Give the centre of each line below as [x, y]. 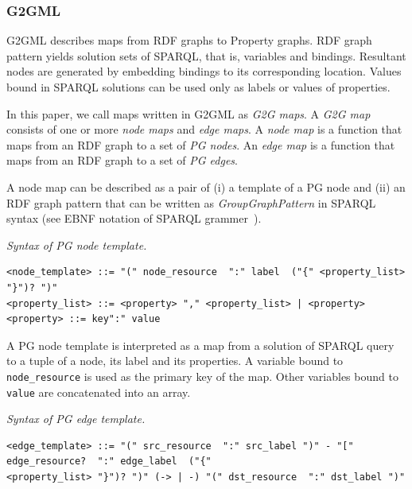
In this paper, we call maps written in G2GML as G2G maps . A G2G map [189, 113]
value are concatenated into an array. [99, 392]
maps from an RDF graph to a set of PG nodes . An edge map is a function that [201, 144]
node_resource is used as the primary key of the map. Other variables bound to [202, 376]
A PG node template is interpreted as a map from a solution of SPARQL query [200, 345]
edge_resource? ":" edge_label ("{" [109, 462]
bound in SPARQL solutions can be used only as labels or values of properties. [198, 87]
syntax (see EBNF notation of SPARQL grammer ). [134, 218]
